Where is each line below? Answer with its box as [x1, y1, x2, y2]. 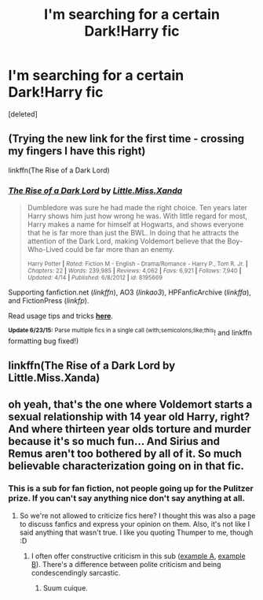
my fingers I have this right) [8, 144, 146, 158]
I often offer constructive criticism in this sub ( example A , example [31, 551, 246, 561]
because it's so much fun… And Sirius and [8, 435, 221, 448]
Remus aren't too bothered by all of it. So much [8, 447, 242, 461]
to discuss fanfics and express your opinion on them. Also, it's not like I [19, 519, 250, 528]
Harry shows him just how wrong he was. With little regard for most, [27, 211, 248, 221]
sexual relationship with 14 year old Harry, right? [8, 410, 250, 424]
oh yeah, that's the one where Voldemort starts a [8, 398, 253, 411]
